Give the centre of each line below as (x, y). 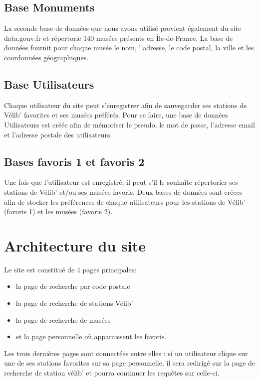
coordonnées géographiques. (46, 57)
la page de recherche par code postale (73, 286)
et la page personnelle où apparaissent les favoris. (91, 336)
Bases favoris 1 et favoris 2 (74, 161)
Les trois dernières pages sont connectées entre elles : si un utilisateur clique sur (126, 353)
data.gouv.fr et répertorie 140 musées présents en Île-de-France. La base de (119, 38)
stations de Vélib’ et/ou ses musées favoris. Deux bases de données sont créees (123, 191)
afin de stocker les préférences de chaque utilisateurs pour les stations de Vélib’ (125, 201)
